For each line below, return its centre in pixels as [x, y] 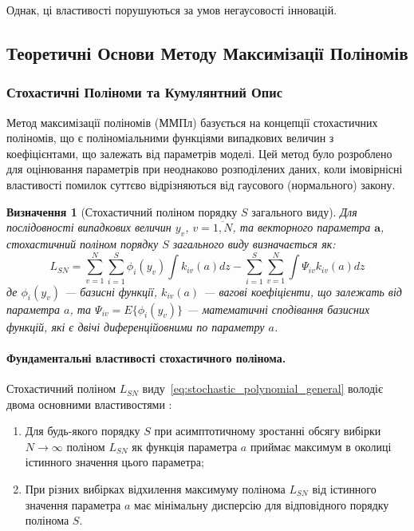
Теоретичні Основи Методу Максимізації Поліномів [207, 52]
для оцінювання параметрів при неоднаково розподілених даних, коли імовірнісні [205, 169]
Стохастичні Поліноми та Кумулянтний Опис [144, 92]
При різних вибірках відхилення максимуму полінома [155, 489]
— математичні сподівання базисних [278, 309]
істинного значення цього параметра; [114, 462]
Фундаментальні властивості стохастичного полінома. [146, 357]
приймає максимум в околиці [321, 446]
